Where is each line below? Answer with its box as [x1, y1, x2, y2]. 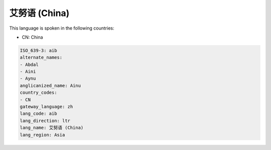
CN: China [22, 34, 43, 40]
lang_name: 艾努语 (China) [20, 125, 84, 130]
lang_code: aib [20, 111, 57, 116]
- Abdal [20, 62, 39, 67]
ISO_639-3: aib [20, 48, 57, 53]
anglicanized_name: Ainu [20, 83, 81, 88]
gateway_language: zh [20, 104, 73, 110]
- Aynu [20, 76, 36, 81]
